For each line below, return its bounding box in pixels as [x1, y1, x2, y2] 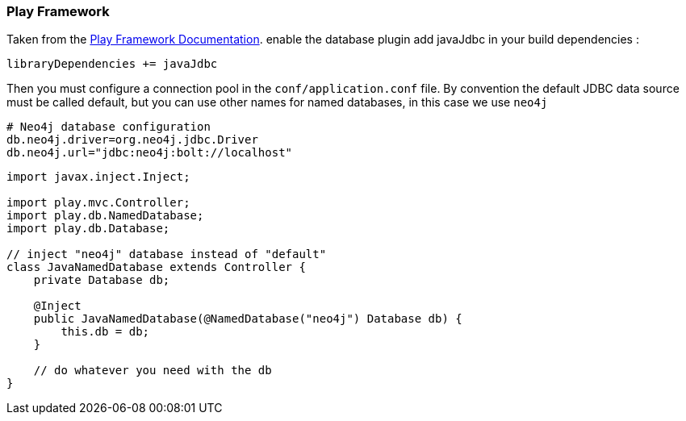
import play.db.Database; [6, 222, 170, 236]
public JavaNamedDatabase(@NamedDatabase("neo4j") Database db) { [33, 312, 462, 326]
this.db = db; [61, 325, 150, 339]
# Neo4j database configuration [6, 120, 211, 134]
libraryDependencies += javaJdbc [6, 57, 218, 71]
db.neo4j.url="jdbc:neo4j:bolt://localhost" [6, 146, 293, 160]
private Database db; [33, 273, 170, 287]
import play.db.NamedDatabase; [6, 209, 204, 223]
